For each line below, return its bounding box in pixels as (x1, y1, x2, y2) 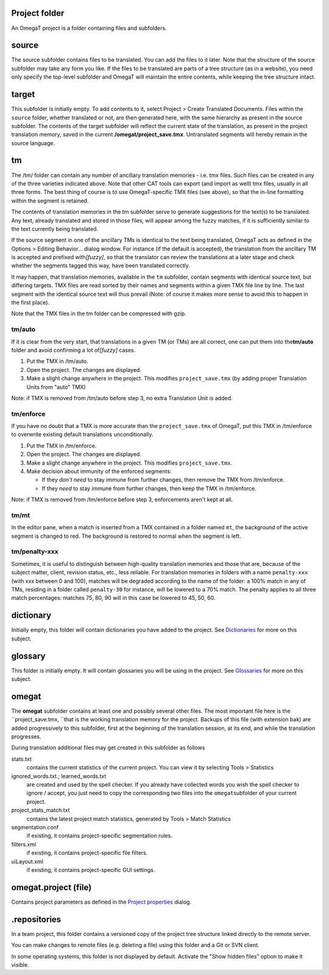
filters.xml (11, 840, 37, 848)
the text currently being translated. (11, 225, 99, 232)
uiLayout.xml (11, 857, 44, 865)
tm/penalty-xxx (11, 548, 58, 556)
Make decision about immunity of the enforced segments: (26, 468, 172, 475)
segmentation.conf (11, 824, 59, 830)
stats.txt (11, 755, 32, 762)
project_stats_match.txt (11, 807, 70, 814)
